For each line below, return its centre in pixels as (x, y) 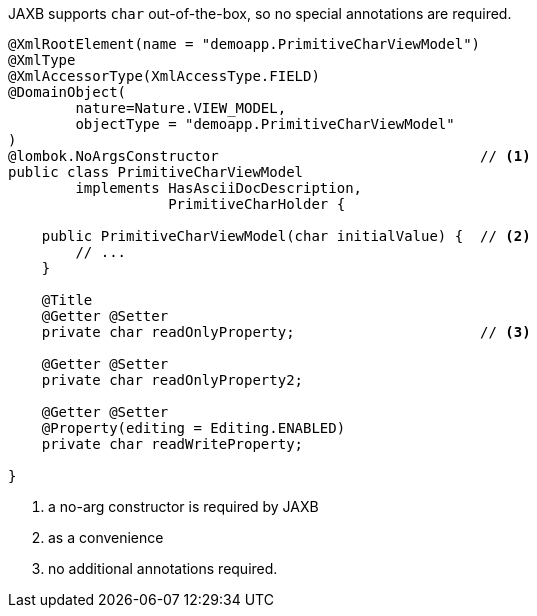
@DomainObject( (67, 92)
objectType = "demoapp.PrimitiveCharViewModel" (265, 124)
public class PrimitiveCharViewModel (156, 172)
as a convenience (106, 537)
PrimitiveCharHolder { (257, 204)
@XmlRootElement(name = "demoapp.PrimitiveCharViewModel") (244, 44)
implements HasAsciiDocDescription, (219, 188)
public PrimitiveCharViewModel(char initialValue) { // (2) (286, 236)
